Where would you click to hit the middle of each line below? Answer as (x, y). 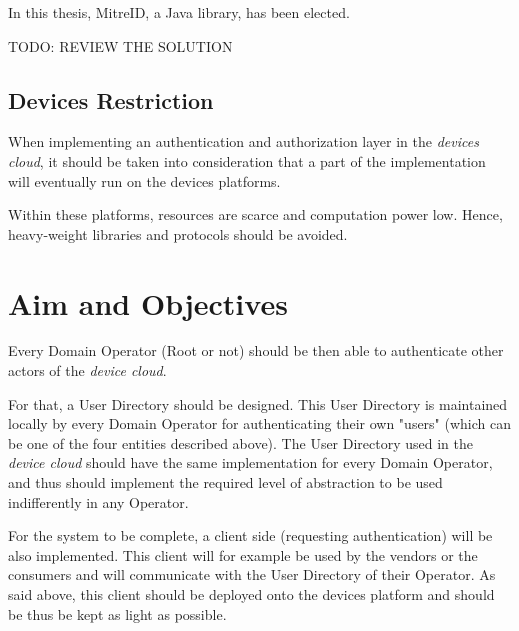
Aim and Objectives (148, 302)
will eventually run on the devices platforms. (144, 180)
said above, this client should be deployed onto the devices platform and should (251, 594)
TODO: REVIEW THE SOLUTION (120, 45)
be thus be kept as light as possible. (117, 613)
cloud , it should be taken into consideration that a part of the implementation (247, 160)
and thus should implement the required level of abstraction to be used (225, 482)
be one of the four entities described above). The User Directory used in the (241, 442)
